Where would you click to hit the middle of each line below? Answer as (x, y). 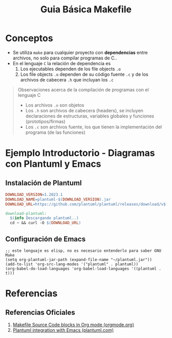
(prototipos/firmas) (45, 121)
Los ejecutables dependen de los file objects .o (71, 69)
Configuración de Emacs (46, 239)
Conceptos (29, 38)
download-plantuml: (26, 213)
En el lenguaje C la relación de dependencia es (62, 63)
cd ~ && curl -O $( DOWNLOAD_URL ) (46, 223)
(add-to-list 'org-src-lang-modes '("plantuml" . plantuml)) (72, 264)
